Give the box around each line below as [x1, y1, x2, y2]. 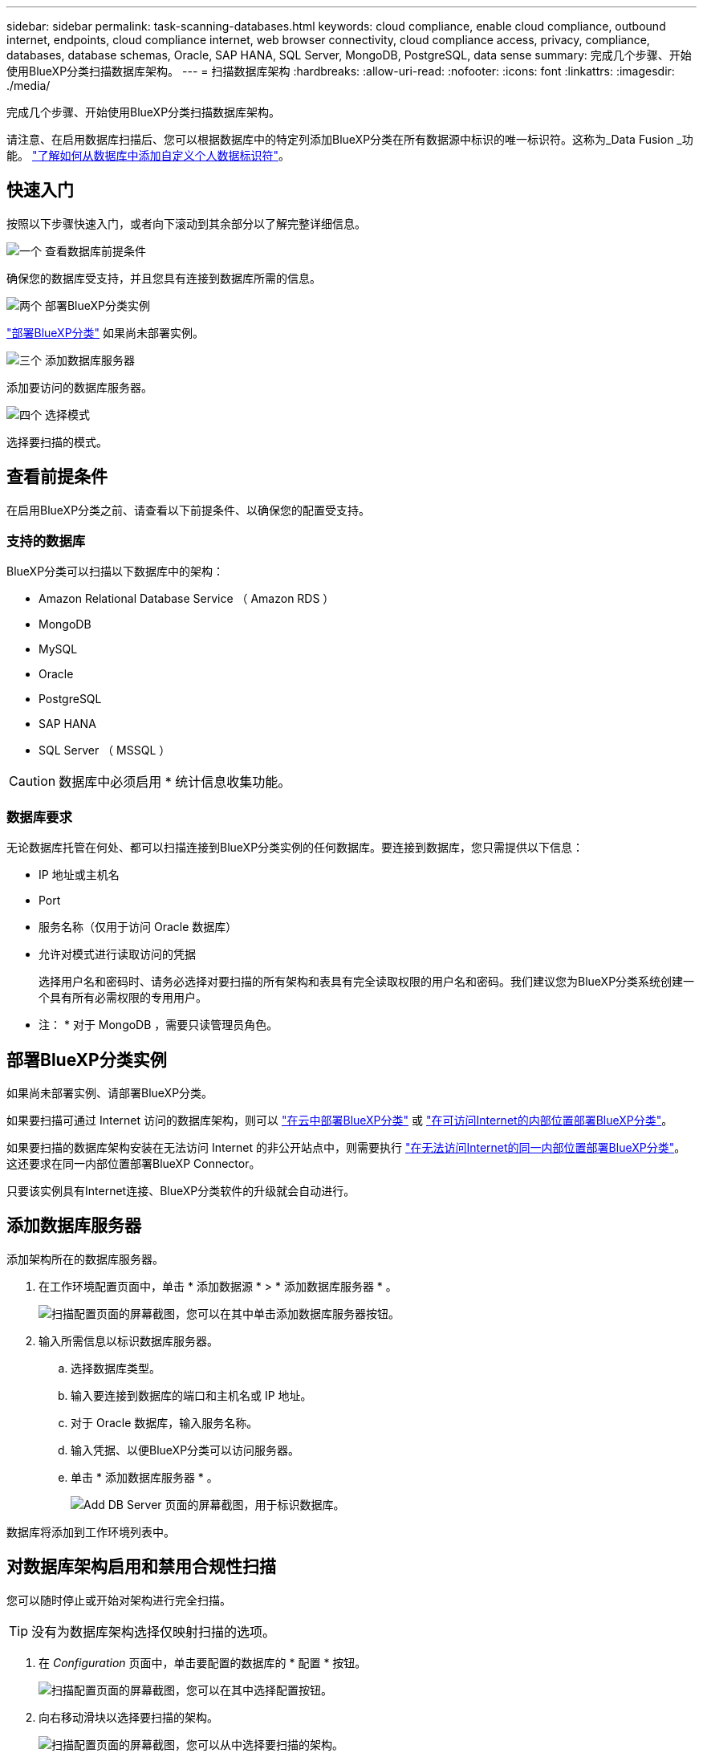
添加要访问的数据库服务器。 [6, 380, 152, 394]
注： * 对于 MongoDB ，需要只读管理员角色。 [39, 1018, 278, 1032]
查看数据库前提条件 [44, 243, 146, 258]
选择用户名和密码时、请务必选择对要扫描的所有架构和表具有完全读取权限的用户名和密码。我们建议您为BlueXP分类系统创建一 [39, 974, 695, 989]
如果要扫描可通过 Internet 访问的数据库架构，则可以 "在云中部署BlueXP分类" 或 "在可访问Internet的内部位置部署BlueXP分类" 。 [6, 1113, 673, 1128]
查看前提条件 [6, 466, 108, 487]
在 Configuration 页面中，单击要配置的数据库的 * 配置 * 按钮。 [39, 1655, 367, 1670]
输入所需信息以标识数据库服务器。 [39, 1333, 218, 1348]
